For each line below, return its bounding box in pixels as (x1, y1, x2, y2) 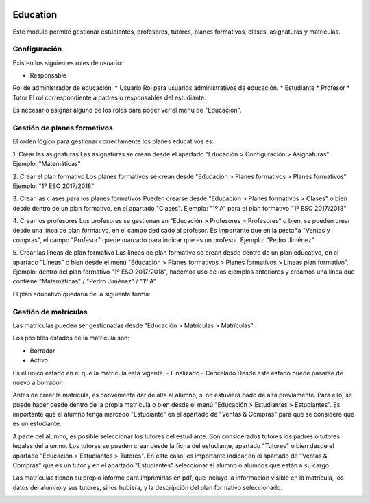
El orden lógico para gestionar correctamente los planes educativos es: (12, 137, 214, 145)
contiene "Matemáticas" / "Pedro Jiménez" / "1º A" (12, 277, 157, 285)
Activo (29, 356, 48, 364)
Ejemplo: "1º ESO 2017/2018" (12, 182, 95, 190)
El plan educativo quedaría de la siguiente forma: (12, 290, 151, 298)
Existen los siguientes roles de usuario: (12, 58, 123, 67)
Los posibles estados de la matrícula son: (12, 334, 130, 342)
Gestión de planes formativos (12, 123, 113, 132)
